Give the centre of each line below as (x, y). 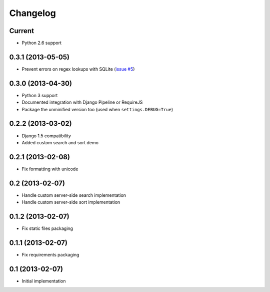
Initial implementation (44, 281)
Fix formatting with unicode (50, 169)
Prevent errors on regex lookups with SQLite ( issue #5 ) (78, 69)
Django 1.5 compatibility (46, 136)
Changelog (32, 13)
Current (22, 31)
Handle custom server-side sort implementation (71, 202)
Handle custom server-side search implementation (74, 195)
